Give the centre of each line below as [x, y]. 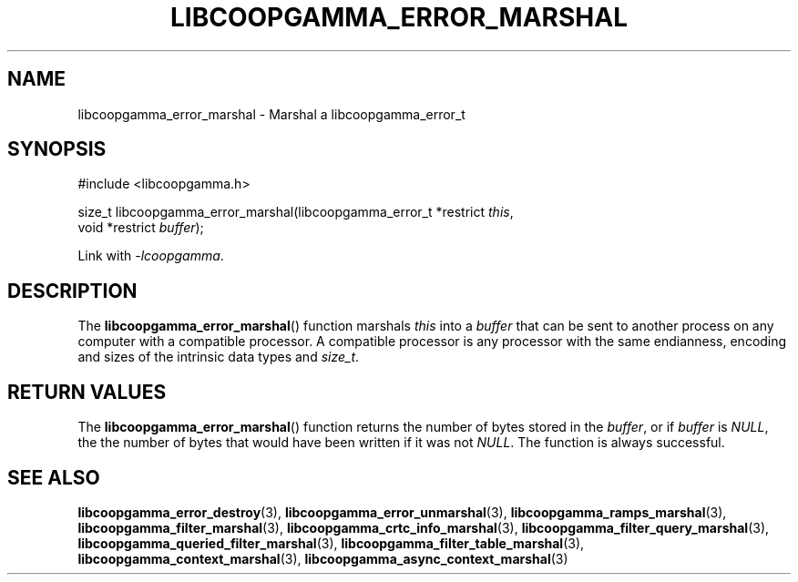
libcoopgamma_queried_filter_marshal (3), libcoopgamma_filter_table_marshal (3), [331, 543]
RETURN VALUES [87, 392]
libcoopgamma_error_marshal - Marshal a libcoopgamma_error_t [271, 114]
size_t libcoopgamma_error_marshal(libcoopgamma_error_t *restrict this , [296, 212]
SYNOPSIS [57, 149]
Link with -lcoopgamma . [151, 256]
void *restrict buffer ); [141, 228]
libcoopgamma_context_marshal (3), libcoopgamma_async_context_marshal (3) [323, 558]
